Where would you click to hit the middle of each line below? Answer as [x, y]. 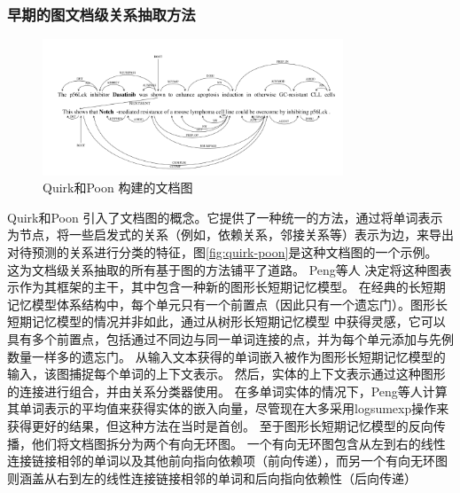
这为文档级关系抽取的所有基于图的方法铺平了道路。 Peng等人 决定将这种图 [223, 269]
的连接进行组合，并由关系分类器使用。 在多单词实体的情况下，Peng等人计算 [227, 391]
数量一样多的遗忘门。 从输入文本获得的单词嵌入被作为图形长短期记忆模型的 [226, 356]
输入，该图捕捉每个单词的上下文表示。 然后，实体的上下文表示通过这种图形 [226, 374]
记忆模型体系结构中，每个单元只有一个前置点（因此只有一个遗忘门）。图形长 [227, 304]
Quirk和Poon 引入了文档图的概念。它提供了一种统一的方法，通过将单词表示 [225, 217]
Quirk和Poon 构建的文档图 [118, 188]
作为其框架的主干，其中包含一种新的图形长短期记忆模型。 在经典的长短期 [232, 287]
